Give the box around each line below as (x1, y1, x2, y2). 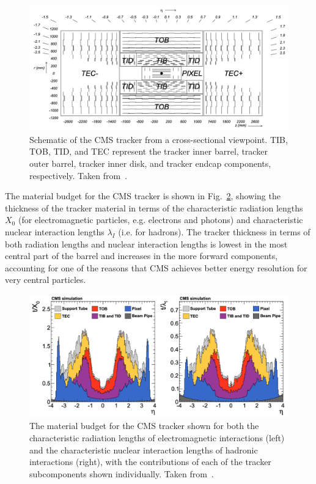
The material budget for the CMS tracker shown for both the (29, 419, 259, 432)
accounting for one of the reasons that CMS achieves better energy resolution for (5, 261, 307, 274)
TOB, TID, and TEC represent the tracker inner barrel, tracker (29, 145, 268, 158)
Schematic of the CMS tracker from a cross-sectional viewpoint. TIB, (29, 133, 288, 145)
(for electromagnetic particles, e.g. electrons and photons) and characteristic (18, 213, 303, 226)
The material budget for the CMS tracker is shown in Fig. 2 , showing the (5, 189, 281, 202)
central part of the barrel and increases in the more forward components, (5, 249, 278, 262)
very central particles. (5, 273, 86, 286)
